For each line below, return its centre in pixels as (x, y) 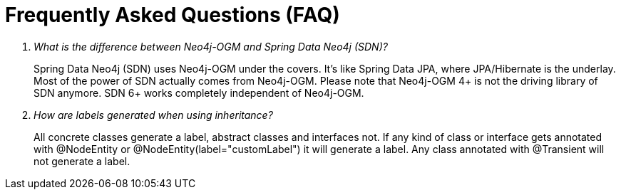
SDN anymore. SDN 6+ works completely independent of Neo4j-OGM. (199, 93)
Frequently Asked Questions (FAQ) (173, 15)
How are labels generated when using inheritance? (153, 115)
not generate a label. (82, 161)
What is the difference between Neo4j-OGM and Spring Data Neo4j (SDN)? (211, 46)
